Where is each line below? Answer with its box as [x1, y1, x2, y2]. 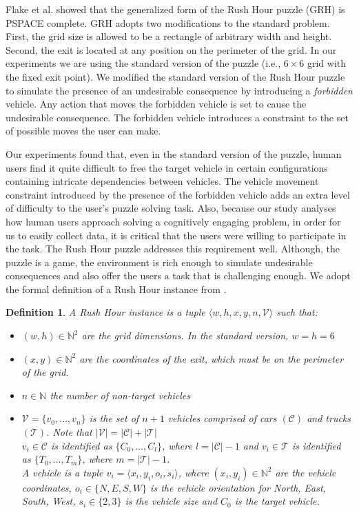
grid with [307, 56, 346, 70]
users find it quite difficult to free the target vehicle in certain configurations [6, 160, 328, 174]
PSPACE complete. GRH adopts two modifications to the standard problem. [6, 15, 330, 30]
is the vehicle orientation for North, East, [150, 480, 326, 494]
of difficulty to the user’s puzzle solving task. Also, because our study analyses [6, 201, 336, 215]
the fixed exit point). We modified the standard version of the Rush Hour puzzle [6, 69, 345, 83]
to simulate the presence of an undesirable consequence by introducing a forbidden [6, 83, 353, 97]
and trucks [307, 411, 351, 425]
